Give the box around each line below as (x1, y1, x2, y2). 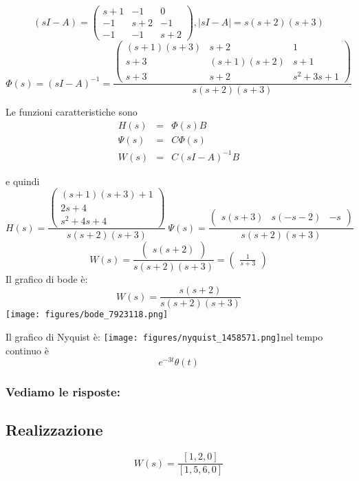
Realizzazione (6, 419, 103, 440)
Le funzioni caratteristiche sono (6, 105, 138, 119)
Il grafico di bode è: (6, 271, 88, 286)
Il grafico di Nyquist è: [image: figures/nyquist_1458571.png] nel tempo (6, 329, 323, 343)
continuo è (6, 343, 49, 357)
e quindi (6, 173, 40, 188)
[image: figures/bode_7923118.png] (6, 310, 168, 320)
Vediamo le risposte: (6, 383, 120, 400)
